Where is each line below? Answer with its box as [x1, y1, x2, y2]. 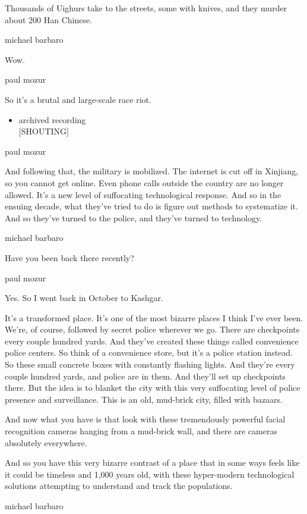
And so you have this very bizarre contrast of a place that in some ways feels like [5, 456, 300, 469]
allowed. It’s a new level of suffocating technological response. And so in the [5, 188, 281, 200]
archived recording [18, 113, 86, 126]
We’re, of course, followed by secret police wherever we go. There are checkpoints [5, 323, 300, 336]
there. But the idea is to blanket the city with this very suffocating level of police [5, 381, 300, 394]
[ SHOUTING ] [18, 125, 69, 137]
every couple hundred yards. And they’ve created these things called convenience [5, 334, 299, 347]
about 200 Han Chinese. [5, 13, 93, 26]
